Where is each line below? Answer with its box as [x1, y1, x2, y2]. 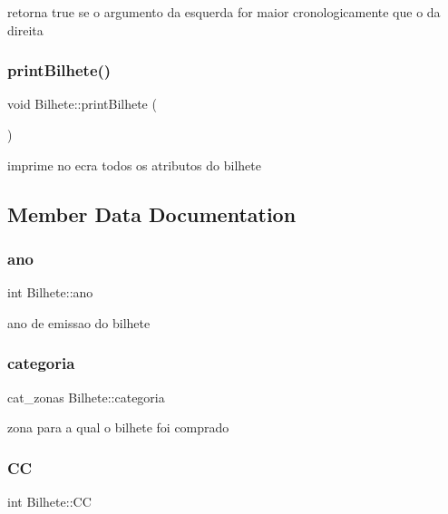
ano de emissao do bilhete [7, 313, 151, 332]
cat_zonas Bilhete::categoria [7, 387, 165, 406]
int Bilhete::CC [7, 492, 92, 510]
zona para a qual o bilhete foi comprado [7, 418, 229, 437]
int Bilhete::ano [7, 283, 93, 302]
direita [7, 20, 44, 39]
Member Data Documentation [7, 199, 297, 228]
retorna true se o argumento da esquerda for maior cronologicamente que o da [7, 3, 441, 21]
